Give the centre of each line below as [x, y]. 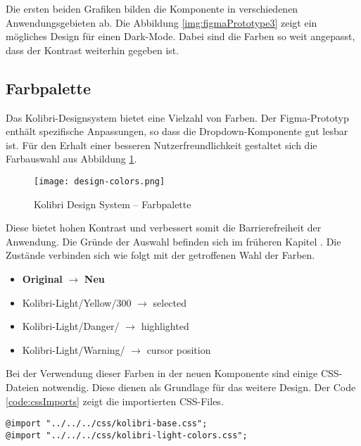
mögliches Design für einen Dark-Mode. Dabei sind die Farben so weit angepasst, [180, 36]
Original [42, 278]
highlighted [165, 326]
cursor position [179, 349]
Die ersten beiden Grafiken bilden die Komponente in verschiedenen [152, 8]
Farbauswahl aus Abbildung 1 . [71, 159]
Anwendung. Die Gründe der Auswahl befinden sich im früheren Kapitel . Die [173, 241]
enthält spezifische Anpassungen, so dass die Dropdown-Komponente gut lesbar [177, 131]
